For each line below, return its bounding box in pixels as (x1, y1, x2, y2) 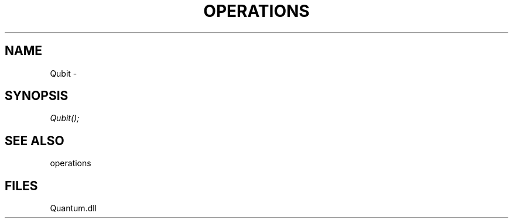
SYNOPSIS (5, 88, 69, 104)
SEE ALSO (5, 133, 64, 148)
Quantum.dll (50, 203, 97, 214)
